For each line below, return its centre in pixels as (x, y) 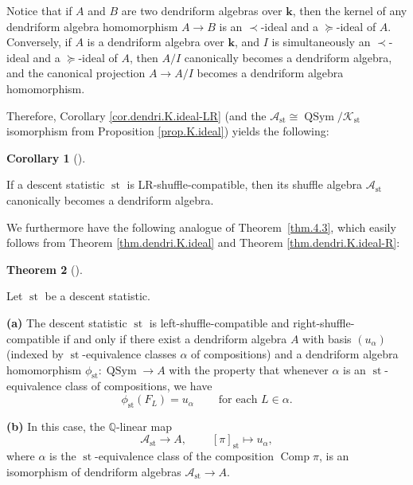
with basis (327, 338)
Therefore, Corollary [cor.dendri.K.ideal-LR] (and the (136, 115)
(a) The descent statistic (67, 322)
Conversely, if (39, 42)
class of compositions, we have (138, 386)
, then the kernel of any (350, 10)
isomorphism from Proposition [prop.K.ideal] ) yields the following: (168, 131)
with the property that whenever (249, 369)
